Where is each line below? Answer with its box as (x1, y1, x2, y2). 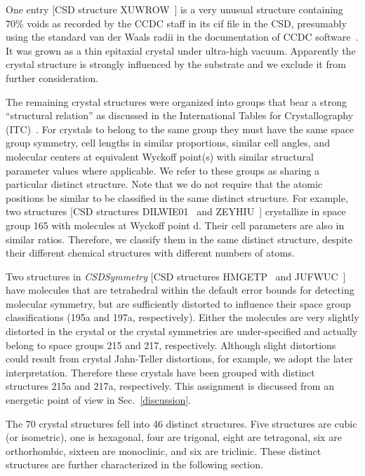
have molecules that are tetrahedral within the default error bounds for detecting (6, 283, 354, 297)
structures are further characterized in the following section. (6, 457, 263, 472)
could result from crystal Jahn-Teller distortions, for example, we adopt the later (6, 351, 353, 366)
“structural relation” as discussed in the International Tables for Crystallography (6, 108, 354, 123)
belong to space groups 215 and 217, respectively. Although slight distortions (6, 337, 336, 352)
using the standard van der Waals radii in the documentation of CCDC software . (6, 29, 359, 44)
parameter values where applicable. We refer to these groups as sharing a (6, 163, 320, 177)
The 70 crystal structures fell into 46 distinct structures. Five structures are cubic (6, 416, 357, 430)
